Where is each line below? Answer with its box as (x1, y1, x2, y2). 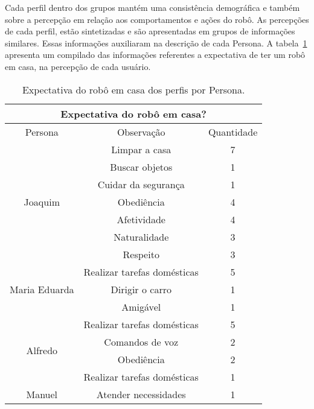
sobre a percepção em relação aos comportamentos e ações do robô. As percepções (5, 13, 309, 25)
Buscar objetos (110, 159, 173, 174)
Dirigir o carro (111, 282, 171, 296)
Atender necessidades (96, 387, 186, 401)
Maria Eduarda (10, 282, 74, 296)
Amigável (121, 299, 161, 314)
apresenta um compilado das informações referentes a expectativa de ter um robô (5, 48, 306, 61)
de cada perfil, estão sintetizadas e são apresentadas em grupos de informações (5, 25, 295, 37)
